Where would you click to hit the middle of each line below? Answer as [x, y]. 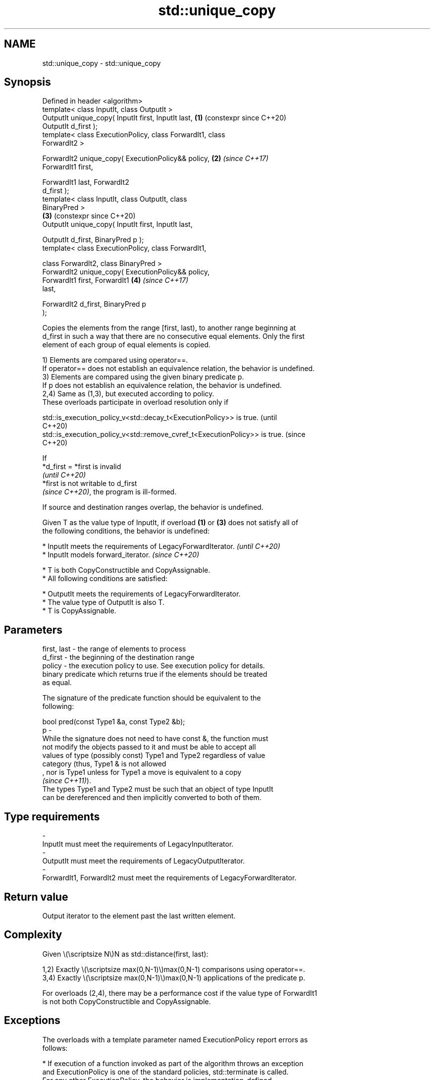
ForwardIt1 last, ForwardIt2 [86, 182]
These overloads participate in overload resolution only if [135, 402]
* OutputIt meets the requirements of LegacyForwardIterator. [141, 594]
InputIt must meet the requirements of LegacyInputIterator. [138, 844]
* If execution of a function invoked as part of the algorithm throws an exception [173, 1063]
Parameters [33, 630]
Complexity [33, 935]
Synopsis [27, 82]
